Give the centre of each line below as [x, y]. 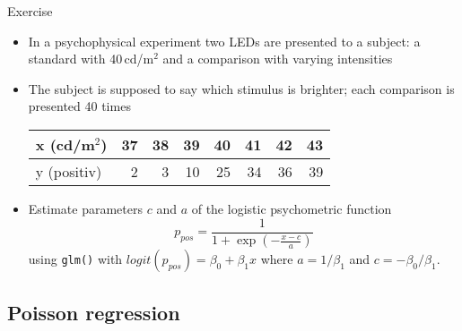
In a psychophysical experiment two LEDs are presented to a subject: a [224, 41]
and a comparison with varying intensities [278, 59]
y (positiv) [69, 171]
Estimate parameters [85, 208]
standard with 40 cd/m [91, 59]
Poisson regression [94, 312]
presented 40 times [79, 106]
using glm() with [75, 259]
